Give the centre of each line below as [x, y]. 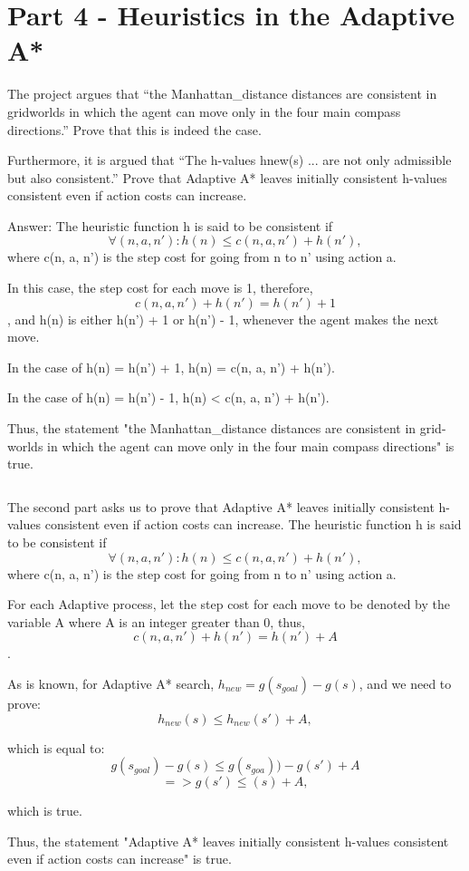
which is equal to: [56, 747]
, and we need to [405, 683]
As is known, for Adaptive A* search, [111, 683]
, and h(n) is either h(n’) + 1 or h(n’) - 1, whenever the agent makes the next [223, 319]
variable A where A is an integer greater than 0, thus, [156, 621]
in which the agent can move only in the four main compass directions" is [251, 445]
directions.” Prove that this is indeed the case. [134, 129]
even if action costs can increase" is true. [120, 859]
